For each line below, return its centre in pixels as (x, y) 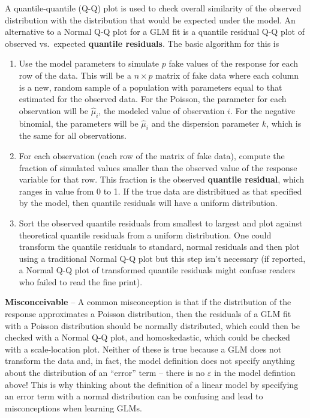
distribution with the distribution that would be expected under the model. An (150, 20)
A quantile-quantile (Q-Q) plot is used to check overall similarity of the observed (153, 8)
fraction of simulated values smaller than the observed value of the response (158, 167)
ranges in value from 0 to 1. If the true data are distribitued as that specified (160, 191)
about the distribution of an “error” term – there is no (105, 373)
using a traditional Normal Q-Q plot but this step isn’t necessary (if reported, (162, 258)
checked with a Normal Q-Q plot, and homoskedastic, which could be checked (148, 337)
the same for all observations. (73, 135)
